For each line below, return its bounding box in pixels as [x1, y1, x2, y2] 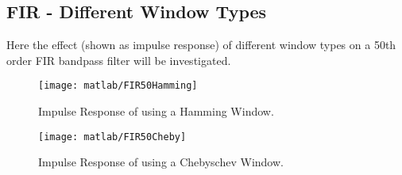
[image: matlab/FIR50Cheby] [38, 131, 187, 143]
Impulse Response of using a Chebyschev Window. [38, 154, 284, 170]
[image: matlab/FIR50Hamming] [38, 80, 198, 92]
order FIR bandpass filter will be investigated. [6, 51, 231, 68]
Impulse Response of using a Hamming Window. [38, 103, 274, 120]
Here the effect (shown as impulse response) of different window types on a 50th [6, 36, 396, 53]
